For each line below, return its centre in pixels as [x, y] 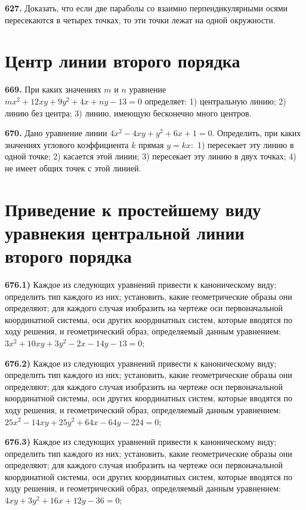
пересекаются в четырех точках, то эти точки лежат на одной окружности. [140, 19]
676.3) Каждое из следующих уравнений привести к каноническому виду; [141, 442]
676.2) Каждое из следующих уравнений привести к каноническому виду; [141, 363]
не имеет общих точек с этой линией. [73, 168]
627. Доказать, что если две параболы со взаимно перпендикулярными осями [146, 8]
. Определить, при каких [256, 133]
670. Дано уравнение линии [56, 133]
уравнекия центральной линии [125, 232]
